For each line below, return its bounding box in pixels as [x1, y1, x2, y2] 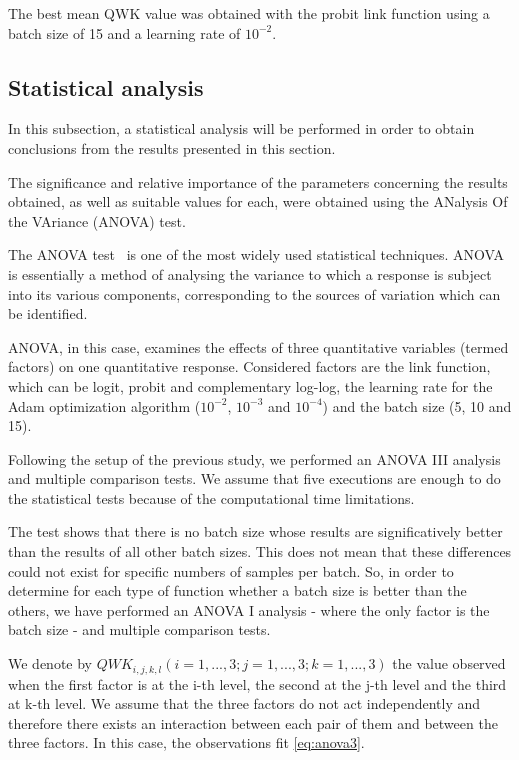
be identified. [8, 303, 88, 324]
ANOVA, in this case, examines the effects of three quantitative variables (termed [8, 336, 509, 357]
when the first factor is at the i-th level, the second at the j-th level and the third [8, 673, 507, 694]
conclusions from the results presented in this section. [8, 137, 336, 158]
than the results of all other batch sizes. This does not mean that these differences [8, 541, 512, 562]
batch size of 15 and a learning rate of [8, 22, 241, 43]
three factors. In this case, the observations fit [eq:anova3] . [8, 732, 365, 753]
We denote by [8, 653, 92, 674]
